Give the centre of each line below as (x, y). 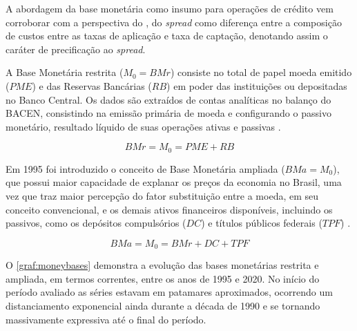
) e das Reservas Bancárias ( (92, 85)
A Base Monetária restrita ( (65, 72)
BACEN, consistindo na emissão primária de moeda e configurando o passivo (168, 113)
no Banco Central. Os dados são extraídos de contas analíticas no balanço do (168, 99)
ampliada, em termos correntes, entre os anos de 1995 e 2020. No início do (163, 278)
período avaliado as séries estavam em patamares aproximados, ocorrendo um (169, 292)
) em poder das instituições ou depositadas (257, 85)
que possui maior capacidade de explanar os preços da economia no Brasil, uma (174, 182)
